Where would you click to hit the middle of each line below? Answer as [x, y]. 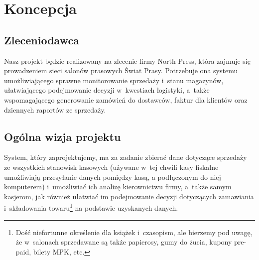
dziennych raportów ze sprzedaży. [55, 109]
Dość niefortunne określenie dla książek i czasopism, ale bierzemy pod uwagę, [134, 232]
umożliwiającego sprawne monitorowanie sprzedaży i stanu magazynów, [114, 80]
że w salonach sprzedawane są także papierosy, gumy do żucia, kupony [124, 242]
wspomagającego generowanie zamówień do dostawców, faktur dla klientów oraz [126, 99]
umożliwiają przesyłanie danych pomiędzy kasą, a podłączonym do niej [113, 177]
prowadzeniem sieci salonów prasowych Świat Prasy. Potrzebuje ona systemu [121, 70]
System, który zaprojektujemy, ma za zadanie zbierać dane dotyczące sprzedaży [126, 157]
